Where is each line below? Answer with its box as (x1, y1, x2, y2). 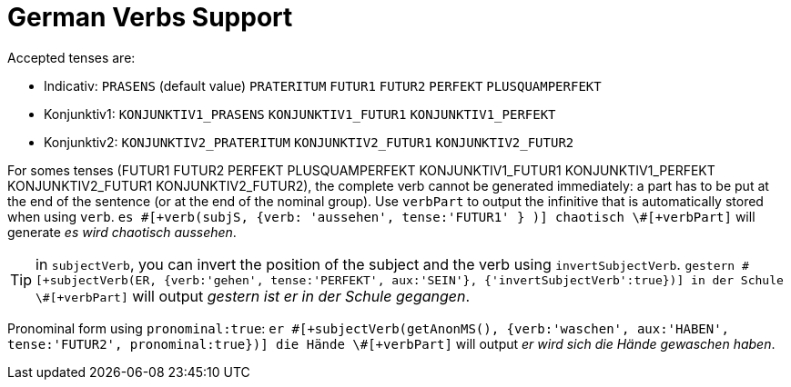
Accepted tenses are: (7, 49, 136, 65)
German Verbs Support (7, 2, 293, 33)
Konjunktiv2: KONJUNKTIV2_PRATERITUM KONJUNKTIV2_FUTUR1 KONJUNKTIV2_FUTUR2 (44, 134, 574, 150)
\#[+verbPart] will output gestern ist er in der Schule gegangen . (35, 286, 471, 305)
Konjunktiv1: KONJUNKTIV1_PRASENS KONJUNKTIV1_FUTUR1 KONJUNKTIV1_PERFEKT (44, 105, 556, 122)
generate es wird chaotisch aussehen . (7, 223, 237, 240)
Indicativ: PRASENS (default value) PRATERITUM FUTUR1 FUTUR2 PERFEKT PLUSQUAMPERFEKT (44, 77, 602, 94)
